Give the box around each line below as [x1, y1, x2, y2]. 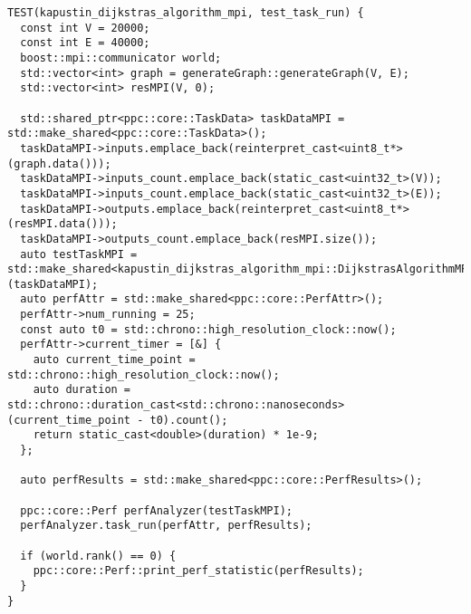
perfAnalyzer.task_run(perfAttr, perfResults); [20, 519, 312, 532]
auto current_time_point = [33, 353, 196, 367]
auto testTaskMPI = [20, 247, 138, 261]
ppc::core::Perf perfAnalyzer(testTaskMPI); [20, 504, 293, 517]
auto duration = [33, 383, 131, 397]
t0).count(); [149, 413, 228, 427]
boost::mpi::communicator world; [20, 51, 222, 64]
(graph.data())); [7, 157, 111, 170]
